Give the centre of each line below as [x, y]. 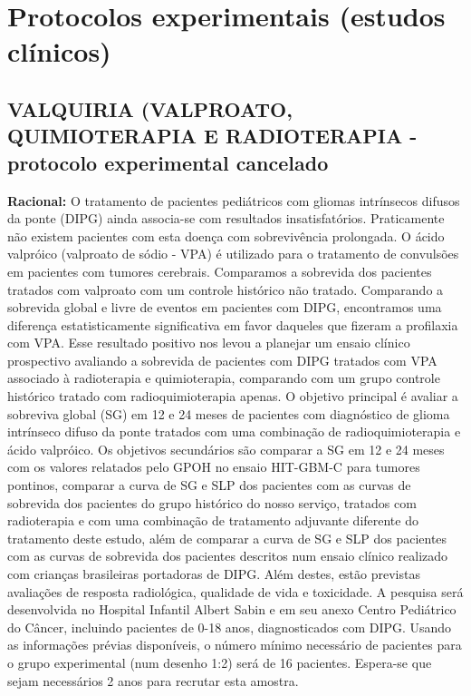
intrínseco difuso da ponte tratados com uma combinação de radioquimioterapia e [234, 431]
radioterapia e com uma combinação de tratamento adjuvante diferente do [213, 520]
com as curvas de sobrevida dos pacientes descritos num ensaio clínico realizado [228, 556]
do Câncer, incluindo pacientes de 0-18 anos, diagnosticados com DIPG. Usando [230, 627]
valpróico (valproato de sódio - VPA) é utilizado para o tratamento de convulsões [233, 254]
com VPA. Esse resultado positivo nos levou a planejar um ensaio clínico [209, 343]
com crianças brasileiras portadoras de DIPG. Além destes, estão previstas [214, 574]
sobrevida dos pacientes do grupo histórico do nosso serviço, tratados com [212, 502]
